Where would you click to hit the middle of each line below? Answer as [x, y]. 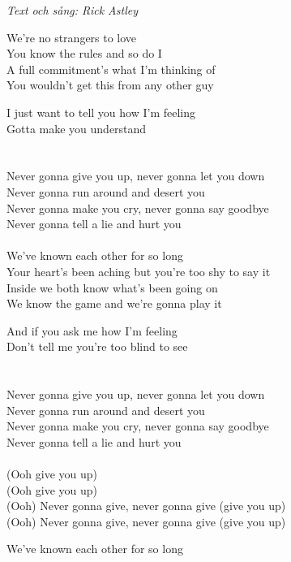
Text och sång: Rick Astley [73, 10]
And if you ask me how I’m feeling [92, 330]
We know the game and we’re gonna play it [114, 303]
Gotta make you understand [77, 128]
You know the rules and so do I [84, 53]
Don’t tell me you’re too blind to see [97, 346]
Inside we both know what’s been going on [112, 287]
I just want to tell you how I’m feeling [101, 112]
